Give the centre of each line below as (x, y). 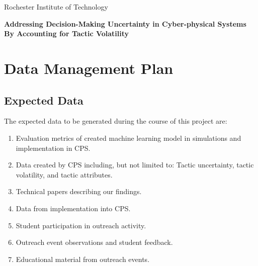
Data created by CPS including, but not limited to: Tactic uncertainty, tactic (135, 165)
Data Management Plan (89, 68)
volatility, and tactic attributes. (64, 174)
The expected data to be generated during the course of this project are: (116, 121)
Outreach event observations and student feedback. (94, 242)
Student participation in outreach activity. (81, 225)
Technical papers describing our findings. (79, 191)
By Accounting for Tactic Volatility (67, 33)
